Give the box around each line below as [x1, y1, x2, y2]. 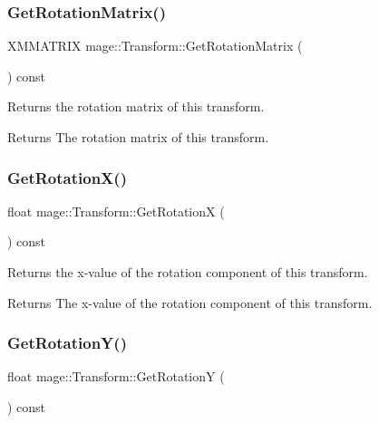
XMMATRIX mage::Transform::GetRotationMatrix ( [7, 36, 303, 55]
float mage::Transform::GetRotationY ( [7, 367, 225, 386]
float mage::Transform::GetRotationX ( [7, 201, 225, 220]
